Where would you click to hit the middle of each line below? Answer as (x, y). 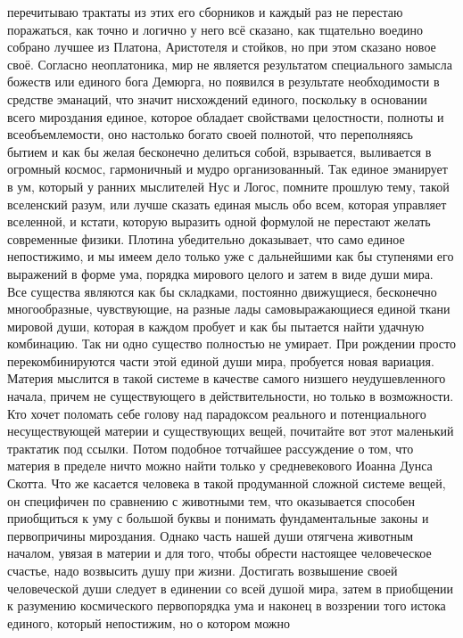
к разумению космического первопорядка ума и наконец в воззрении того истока (227, 605)
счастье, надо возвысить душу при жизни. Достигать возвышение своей (203, 570)
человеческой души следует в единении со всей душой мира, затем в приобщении (231, 588)
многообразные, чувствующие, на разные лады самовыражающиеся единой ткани (229, 309)
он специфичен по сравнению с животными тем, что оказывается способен (211, 500)
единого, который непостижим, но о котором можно (149, 622)
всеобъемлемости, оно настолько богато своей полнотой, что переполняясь (210, 134)
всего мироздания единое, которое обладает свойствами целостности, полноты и (226, 116)
